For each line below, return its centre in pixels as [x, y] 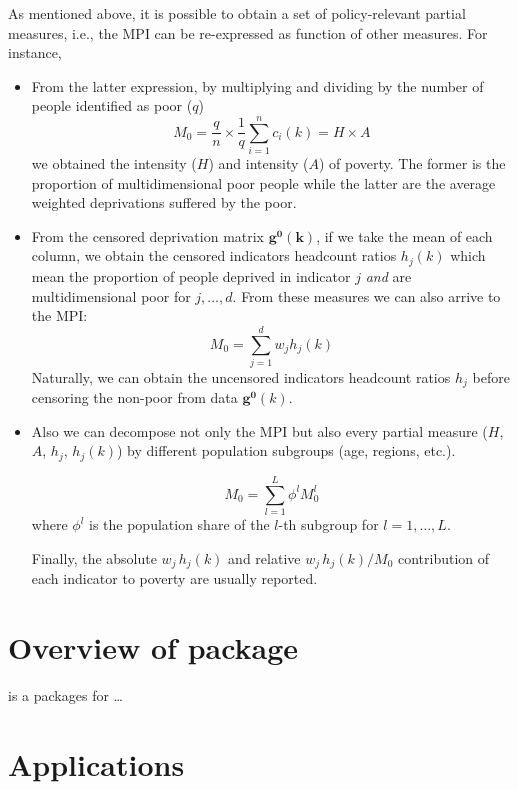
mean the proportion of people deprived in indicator [191, 275]
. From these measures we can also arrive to [366, 295]
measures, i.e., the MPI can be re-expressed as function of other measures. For [248, 32]
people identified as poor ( [112, 105]
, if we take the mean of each [404, 235]
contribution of [443, 557]
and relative [264, 557]
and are [388, 275]
